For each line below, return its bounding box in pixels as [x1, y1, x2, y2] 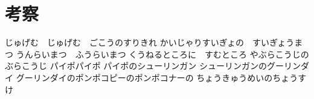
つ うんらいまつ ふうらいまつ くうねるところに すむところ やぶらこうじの [5, 47, 309, 60]
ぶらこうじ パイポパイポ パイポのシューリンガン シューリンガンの [5, 59, 267, 72]
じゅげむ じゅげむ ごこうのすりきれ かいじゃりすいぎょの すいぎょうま [5, 36, 303, 49]
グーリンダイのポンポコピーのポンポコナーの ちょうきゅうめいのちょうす [16, 71, 307, 83]
